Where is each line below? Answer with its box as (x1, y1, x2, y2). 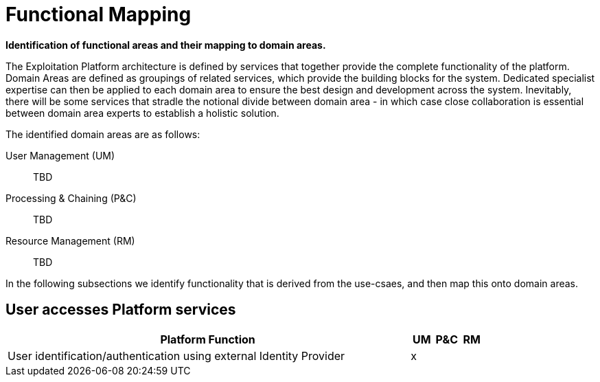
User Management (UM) (5, 149, 115, 161)
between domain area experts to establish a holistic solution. (5, 106, 279, 119)
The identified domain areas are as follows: (5, 128, 200, 140)
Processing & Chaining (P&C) (5, 192, 137, 204)
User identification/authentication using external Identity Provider (8, 348, 345, 363)
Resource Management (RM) (5, 234, 135, 247)
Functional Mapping (5, 3, 192, 26)
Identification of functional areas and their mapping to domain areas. (5, 38, 326, 51)
